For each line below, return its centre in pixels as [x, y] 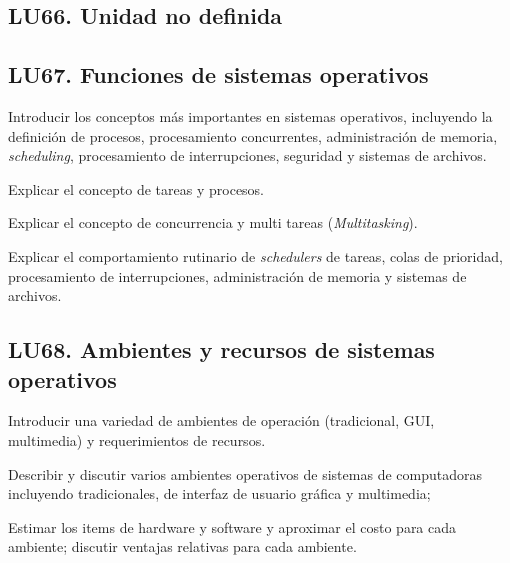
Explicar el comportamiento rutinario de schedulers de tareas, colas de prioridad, [255, 255]
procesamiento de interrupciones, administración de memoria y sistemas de [237, 275]
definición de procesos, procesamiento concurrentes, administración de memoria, [253, 135]
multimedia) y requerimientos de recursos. [137, 439]
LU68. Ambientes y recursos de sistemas [221, 349]
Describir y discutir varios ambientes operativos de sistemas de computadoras [245, 473]
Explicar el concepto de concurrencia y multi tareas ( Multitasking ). [213, 222]
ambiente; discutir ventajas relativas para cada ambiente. [182, 546]
